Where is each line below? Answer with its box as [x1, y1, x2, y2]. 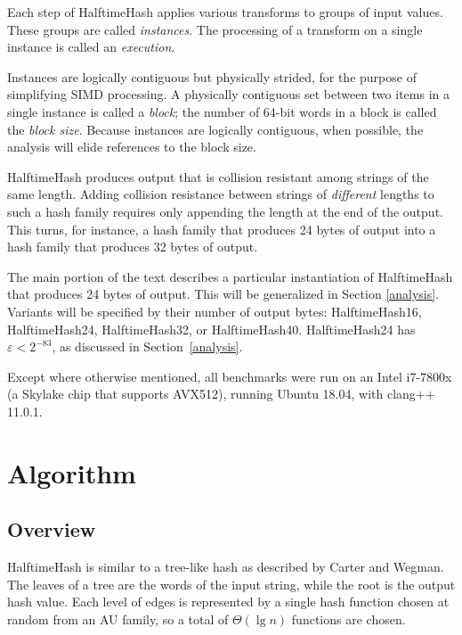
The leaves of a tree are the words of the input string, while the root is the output [7, 574, 456, 593]
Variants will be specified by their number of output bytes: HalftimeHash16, [7, 301, 422, 320]
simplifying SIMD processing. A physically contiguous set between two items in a [7, 85, 450, 103]
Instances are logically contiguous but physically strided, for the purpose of [7, 67, 417, 86]
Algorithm [7, 454, 136, 491]
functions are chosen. [291, 609, 406, 628]
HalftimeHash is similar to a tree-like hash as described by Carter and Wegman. [7, 557, 444, 576]
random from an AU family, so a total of [7, 609, 229, 628]
